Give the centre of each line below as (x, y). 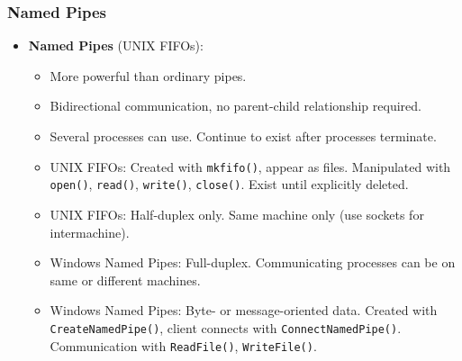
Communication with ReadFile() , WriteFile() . (183, 345)
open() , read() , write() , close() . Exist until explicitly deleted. (229, 184)
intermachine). (90, 232)
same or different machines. (125, 280)
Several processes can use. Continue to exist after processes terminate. (243, 136)
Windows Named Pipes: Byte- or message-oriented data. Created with (244, 310)
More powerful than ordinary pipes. (148, 75)
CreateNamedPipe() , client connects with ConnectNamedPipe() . (226, 327)
